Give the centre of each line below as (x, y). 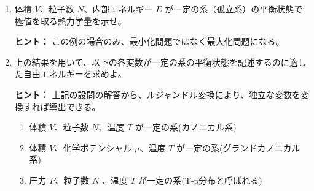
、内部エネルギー (118, 9)
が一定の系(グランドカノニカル (238, 147)
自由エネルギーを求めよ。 (75, 74)
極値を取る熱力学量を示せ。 (70, 21)
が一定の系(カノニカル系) (186, 127)
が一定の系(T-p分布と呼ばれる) (200, 180)
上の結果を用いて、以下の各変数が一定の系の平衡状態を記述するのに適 (156, 62)
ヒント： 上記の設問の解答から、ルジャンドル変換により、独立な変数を (157, 94)
